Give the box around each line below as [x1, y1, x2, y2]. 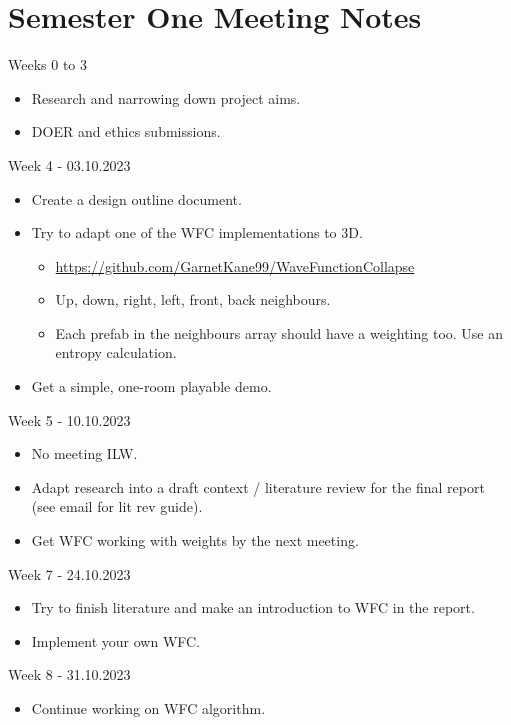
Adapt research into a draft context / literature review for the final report [31, 476, 485, 497]
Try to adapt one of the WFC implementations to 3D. [31, 222, 363, 243]
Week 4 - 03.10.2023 [8, 154, 131, 175]
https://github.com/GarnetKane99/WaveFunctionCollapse [55, 255, 415, 276]
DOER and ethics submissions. [31, 121, 221, 142]
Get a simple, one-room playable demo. [31, 376, 272, 397]
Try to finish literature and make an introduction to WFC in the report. [31, 597, 475, 618]
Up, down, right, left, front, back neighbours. [55, 289, 331, 310]
